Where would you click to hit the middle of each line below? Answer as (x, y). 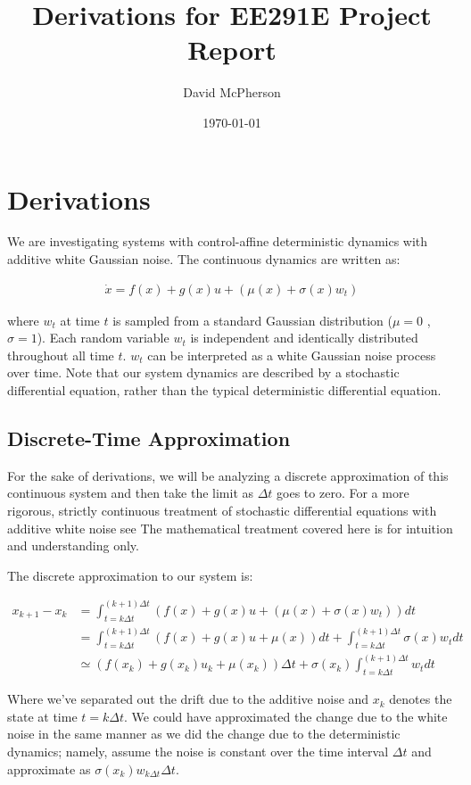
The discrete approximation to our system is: (130, 575)
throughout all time (61, 355)
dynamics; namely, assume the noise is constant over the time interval (198, 751)
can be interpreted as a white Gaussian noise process (292, 355)
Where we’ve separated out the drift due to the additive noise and (188, 699)
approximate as (49, 768)
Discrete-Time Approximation (149, 438)
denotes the (421, 699)
